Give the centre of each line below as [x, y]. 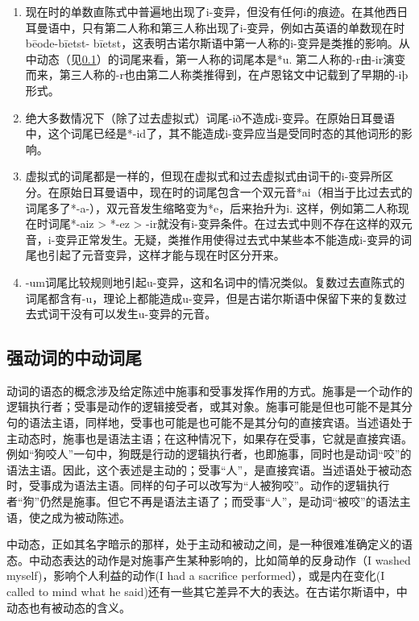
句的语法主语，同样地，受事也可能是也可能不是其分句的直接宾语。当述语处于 [209, 422]
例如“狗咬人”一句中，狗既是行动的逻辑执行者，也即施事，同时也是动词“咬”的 [209, 454]
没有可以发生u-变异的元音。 [143, 314]
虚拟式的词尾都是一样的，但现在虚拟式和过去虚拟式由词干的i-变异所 [204, 176]
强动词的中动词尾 [74, 357]
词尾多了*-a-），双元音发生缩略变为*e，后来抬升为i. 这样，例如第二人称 [212, 207]
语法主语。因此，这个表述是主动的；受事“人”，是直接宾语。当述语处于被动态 [209, 469]
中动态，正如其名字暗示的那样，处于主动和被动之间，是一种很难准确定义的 [204, 544]
